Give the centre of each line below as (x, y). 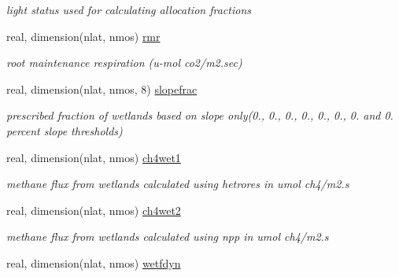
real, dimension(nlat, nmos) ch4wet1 (94, 157)
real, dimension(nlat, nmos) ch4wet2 (94, 210)
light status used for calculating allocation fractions (129, 9)
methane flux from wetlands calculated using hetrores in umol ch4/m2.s (178, 184)
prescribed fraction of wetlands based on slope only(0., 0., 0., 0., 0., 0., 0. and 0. (200, 115)
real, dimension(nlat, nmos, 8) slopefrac (102, 89)
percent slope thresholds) (65, 130)
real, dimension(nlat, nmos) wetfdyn (94, 262)
